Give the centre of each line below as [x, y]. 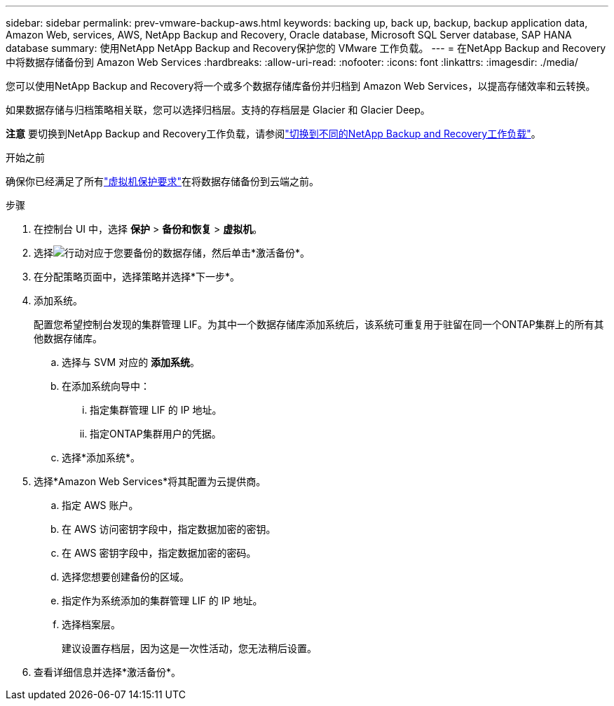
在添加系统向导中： [106, 386]
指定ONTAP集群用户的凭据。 [156, 434]
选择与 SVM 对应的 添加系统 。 [131, 362]
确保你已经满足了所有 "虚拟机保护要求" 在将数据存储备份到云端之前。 [163, 181]
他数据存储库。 [68, 338]
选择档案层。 [91, 624]
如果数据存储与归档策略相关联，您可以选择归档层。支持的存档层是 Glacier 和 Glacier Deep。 [218, 110]
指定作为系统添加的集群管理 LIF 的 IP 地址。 [162, 600]
